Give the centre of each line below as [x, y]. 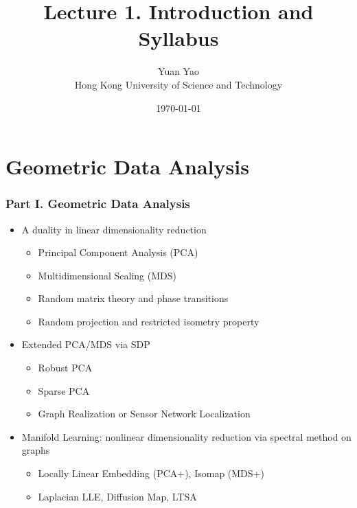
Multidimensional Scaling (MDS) [107, 275]
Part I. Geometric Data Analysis [98, 204]
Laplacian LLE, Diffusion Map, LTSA [117, 496]
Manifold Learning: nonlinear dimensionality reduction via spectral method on [186, 436]
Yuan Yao [178, 71]
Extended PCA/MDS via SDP [86, 344]
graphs [36, 450]
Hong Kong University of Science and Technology [178, 84]
